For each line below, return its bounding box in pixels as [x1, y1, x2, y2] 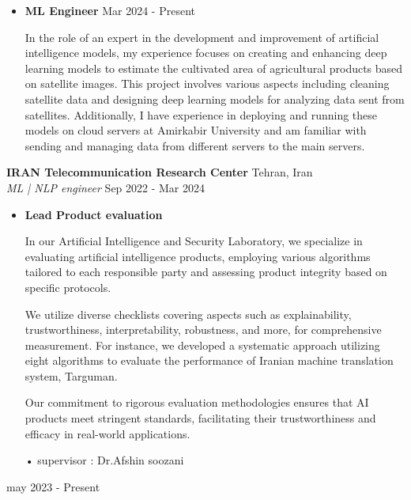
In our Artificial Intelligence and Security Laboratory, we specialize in [25, 233, 363, 249]
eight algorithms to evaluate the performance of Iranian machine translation [25, 352, 394, 369]
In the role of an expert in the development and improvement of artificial [25, 28, 379, 45]
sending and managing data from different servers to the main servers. [25, 137, 365, 153]
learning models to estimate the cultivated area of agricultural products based [25, 59, 403, 76]
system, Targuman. [25, 367, 118, 384]
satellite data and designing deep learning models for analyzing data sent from [25, 90, 405, 107]
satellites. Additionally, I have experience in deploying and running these [25, 106, 378, 123]
